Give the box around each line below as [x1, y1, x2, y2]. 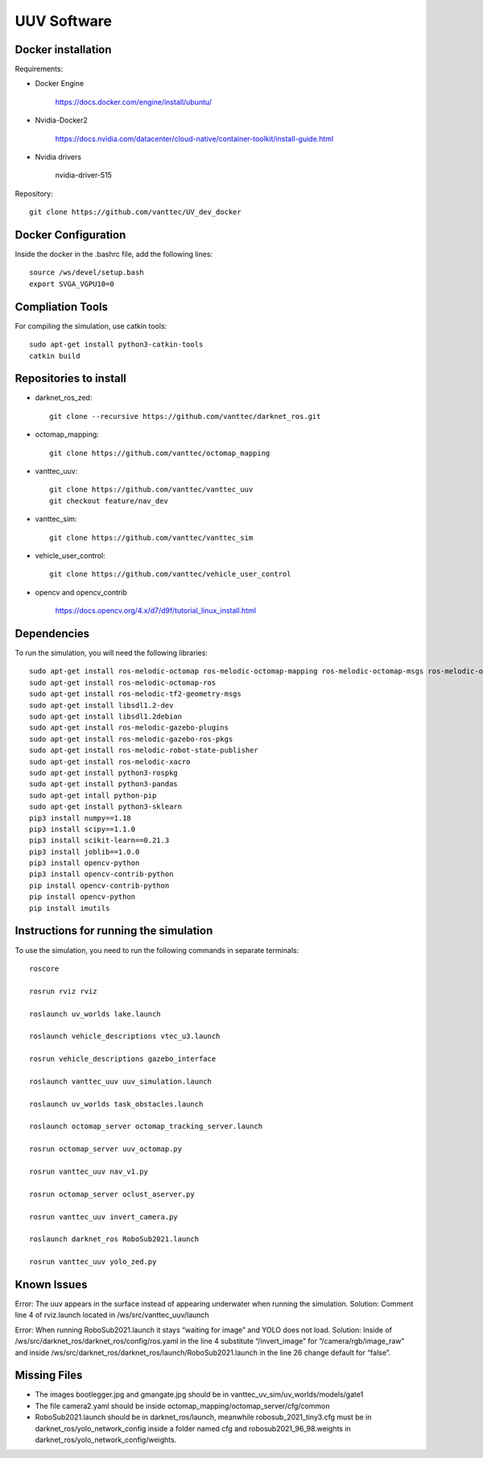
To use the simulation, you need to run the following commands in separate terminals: [14, 945, 299, 955]
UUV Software [14, 12, 113, 30]
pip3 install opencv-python [29, 859, 140, 868]
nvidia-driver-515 [55, 170, 113, 180]
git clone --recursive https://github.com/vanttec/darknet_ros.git [49, 412, 321, 420]
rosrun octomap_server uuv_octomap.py [29, 1145, 183, 1154]
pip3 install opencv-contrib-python [29, 870, 174, 879]
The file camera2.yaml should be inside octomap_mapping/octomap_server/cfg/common [35, 1401, 330, 1410]
